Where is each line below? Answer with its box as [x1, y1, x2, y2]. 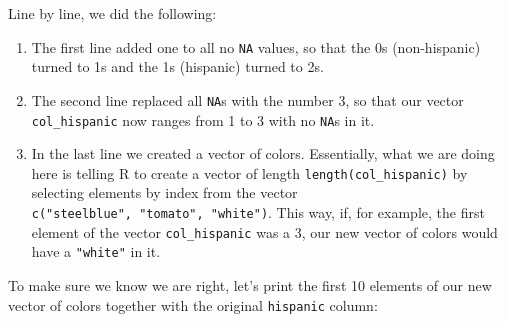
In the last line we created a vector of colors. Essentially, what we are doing [31, 143, 495, 164]
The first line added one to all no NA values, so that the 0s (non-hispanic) [31, 36, 481, 57]
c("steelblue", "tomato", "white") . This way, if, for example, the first [31, 202, 485, 222]
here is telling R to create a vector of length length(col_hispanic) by [31, 162, 468, 183]
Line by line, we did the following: [8, 3, 217, 23]
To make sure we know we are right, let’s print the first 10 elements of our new [8, 274, 492, 295]
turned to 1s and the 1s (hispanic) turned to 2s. [31, 56, 324, 77]
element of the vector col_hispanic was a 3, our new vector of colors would [31, 221, 498, 242]
